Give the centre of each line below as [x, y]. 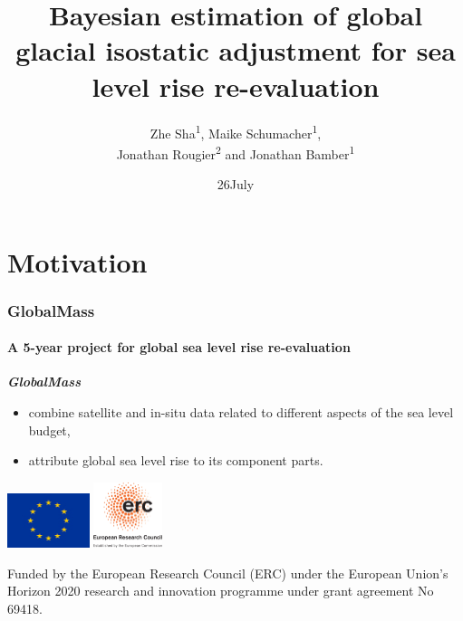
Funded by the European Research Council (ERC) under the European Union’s [228, 573]
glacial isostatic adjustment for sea [236, 50]
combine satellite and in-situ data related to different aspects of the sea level [241, 412]
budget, [49, 430]
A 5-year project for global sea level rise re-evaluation [179, 347]
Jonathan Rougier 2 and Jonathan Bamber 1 [236, 152]
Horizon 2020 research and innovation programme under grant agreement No [221, 591]
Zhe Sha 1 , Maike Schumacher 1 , [236, 131]
